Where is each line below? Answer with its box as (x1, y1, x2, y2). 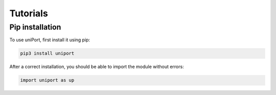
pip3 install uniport (20, 51, 75, 56)
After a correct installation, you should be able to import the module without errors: (9, 64, 184, 70)
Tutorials (9, 8, 48, 19)
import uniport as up (20, 77, 75, 83)
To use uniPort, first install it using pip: (9, 37, 90, 43)
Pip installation (9, 22, 61, 32)
